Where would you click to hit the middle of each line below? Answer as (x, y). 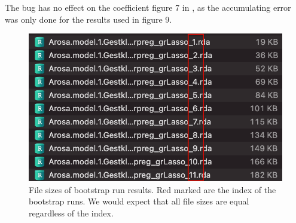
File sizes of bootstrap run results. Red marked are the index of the (152, 189)
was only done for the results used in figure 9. (89, 19)
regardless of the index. (71, 213)
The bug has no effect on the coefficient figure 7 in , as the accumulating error (148, 7)
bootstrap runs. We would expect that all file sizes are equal (139, 201)
